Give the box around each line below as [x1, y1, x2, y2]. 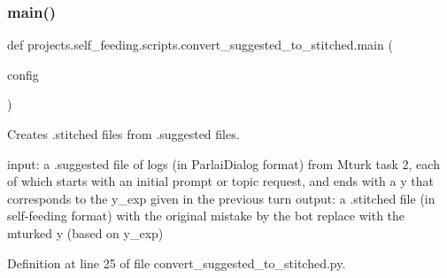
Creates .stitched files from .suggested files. [7, 125, 240, 143]
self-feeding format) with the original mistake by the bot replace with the [7, 206, 405, 225]
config [7, 65, 39, 83]
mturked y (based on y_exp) [7, 223, 164, 242]
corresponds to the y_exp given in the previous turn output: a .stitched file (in [7, 189, 435, 207]
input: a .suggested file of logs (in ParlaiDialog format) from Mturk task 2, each [7, 154, 440, 173]
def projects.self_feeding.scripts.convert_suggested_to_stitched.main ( [7, 35, 393, 54]
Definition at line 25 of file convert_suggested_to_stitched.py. [7, 253, 346, 272]
